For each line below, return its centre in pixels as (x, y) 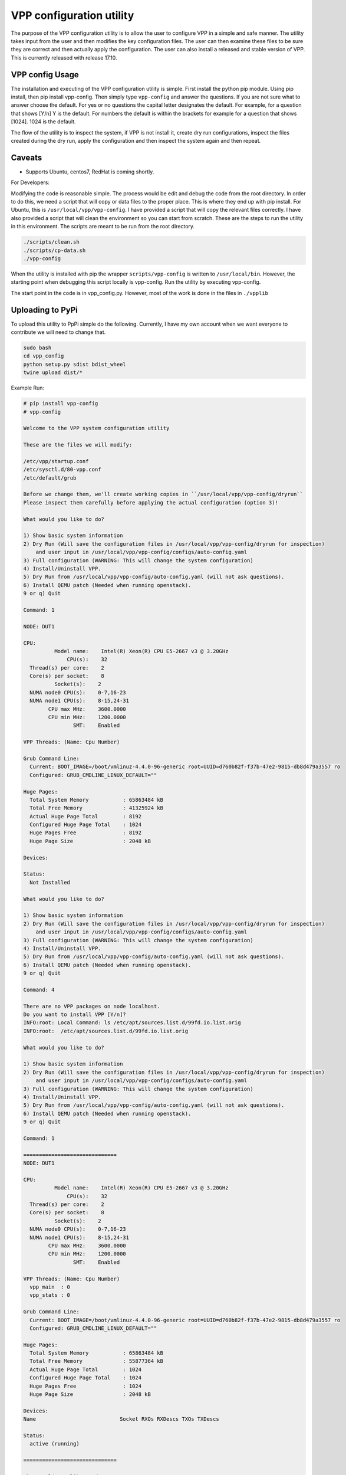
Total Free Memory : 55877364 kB (96, 1361)
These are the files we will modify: (78, 445)
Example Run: (27, 388)
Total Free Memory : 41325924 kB (96, 808)
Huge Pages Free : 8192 (85, 833)
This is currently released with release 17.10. (64, 58)
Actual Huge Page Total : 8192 (85, 816)
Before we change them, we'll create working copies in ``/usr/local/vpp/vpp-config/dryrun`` (163, 494)
